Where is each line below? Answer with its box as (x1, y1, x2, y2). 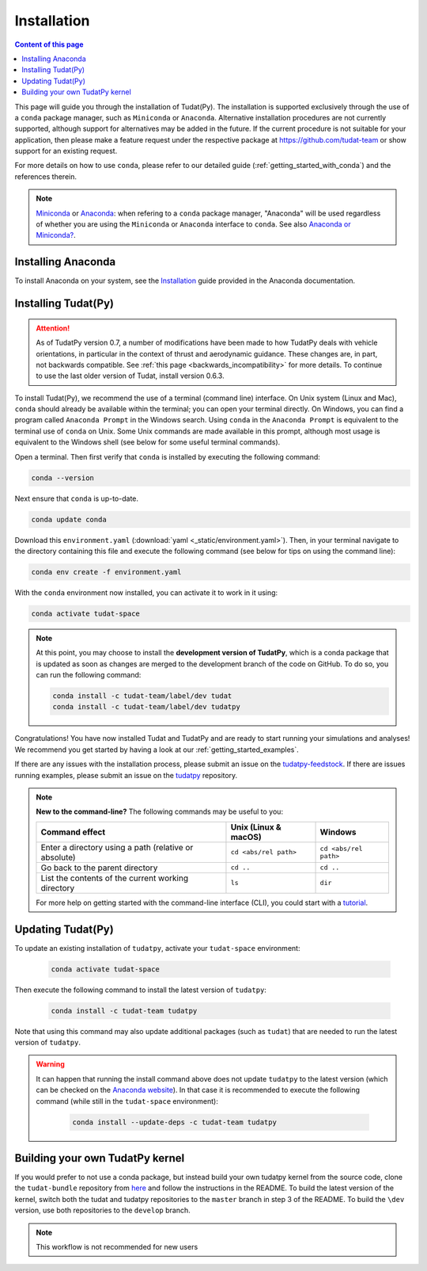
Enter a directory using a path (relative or (40, 842, 194, 853)
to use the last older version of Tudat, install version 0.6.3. (36, 371, 225, 380)
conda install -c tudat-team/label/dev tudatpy (52, 702, 240, 712)
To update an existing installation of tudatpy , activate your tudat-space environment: (14, 943, 300, 952)
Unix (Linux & (230, 821, 282, 832)
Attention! (36, 323, 70, 333)
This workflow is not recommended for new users (36, 1242, 198, 1251)
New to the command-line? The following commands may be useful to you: (36, 807, 284, 816)
